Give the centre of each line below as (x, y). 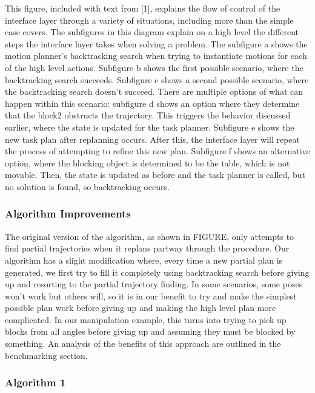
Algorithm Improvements (68, 214)
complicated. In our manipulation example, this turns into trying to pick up (146, 319)
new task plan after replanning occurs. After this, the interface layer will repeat (153, 139)
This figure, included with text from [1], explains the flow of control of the (143, 8)
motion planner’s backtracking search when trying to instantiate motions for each (156, 56)
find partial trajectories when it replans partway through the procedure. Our (147, 248)
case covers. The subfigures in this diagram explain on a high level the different (152, 32)
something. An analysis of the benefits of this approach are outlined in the (143, 343)
